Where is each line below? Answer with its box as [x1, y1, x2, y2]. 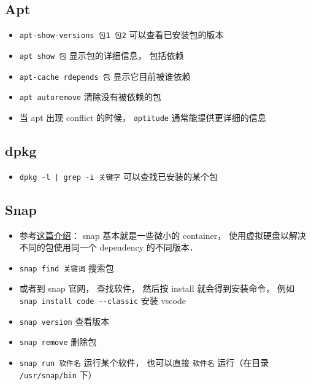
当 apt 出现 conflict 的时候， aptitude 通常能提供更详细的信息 [19, 111, 266, 123]
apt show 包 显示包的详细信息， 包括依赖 [19, 49, 184, 61]
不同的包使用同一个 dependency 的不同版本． [19, 241, 198, 254]
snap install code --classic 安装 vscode [19, 294, 186, 306]
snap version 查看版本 [19, 314, 110, 327]
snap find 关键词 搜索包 [19, 261, 114, 274]
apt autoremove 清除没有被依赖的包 [19, 90, 161, 103]
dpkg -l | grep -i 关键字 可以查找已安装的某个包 [19, 169, 218, 182]
